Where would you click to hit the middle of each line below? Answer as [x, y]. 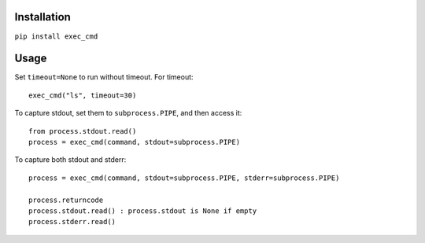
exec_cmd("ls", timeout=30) [83, 95]
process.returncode [66, 200]
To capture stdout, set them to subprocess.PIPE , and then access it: [128, 113]
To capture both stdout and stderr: [70, 160]
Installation [42, 17]
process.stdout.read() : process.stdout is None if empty [143, 211]
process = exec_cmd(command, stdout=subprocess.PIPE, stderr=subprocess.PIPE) [184, 178]
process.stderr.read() [72, 222]
